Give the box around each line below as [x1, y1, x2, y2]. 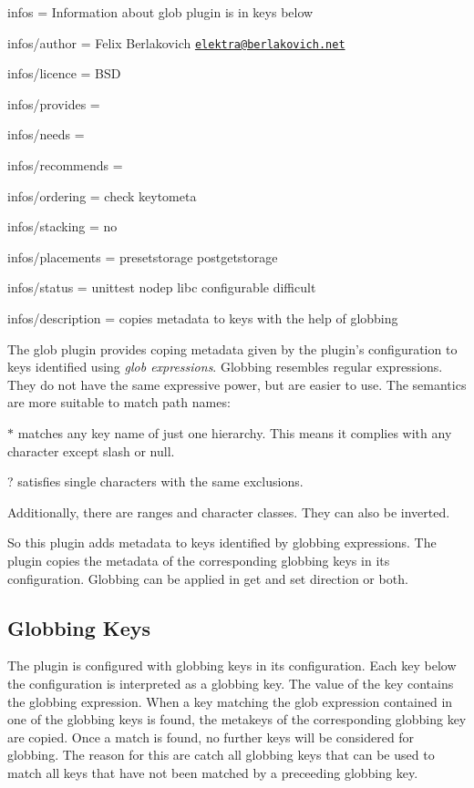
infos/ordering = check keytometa [7, 186, 197, 205]
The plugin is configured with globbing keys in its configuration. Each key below [7, 656, 457, 675]
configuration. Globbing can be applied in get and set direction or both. [7, 568, 408, 588]
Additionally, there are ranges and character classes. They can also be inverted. [7, 502, 450, 521]
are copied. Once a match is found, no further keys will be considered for [7, 727, 415, 746]
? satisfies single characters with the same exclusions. [7, 472, 304, 491]
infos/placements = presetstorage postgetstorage [7, 247, 278, 266]
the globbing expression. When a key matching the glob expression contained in [7, 691, 453, 711]
